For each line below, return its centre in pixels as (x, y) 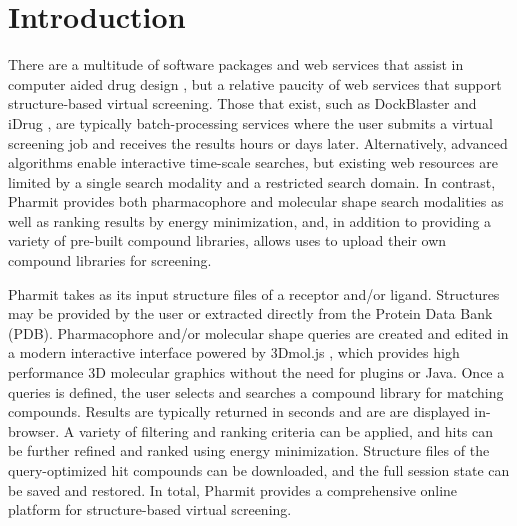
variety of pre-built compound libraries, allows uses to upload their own (227, 240)
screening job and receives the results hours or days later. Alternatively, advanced (258, 142)
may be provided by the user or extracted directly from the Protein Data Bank (250, 313)
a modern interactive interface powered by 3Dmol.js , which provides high (234, 352)
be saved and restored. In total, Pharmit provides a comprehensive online (233, 489)
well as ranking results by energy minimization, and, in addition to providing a (250, 220)
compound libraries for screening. (110, 260)
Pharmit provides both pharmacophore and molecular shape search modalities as (256, 201)
